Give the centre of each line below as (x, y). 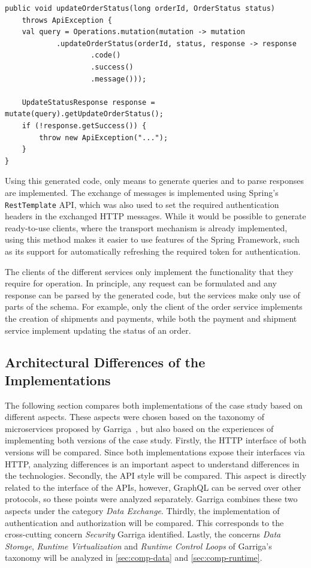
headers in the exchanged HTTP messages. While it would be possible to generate (155, 216)
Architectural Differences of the (105, 362)
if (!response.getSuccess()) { (84, 126)
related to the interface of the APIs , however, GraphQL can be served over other (153, 487)
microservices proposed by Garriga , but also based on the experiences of (139, 428)
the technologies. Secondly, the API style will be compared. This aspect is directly (156, 475)
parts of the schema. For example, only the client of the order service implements (154, 306)
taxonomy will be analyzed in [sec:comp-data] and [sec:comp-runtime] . (134, 558)
